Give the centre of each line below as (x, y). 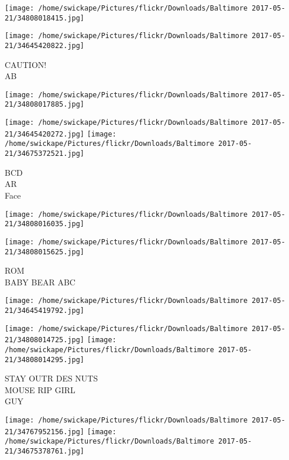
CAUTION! (26, 64)
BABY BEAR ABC (40, 282)
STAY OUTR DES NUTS (51, 378)
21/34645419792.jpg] (45, 311)
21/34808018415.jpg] (45, 18)
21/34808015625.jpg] (45, 252)
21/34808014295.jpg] (45, 360)
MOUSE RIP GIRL (40, 389)
